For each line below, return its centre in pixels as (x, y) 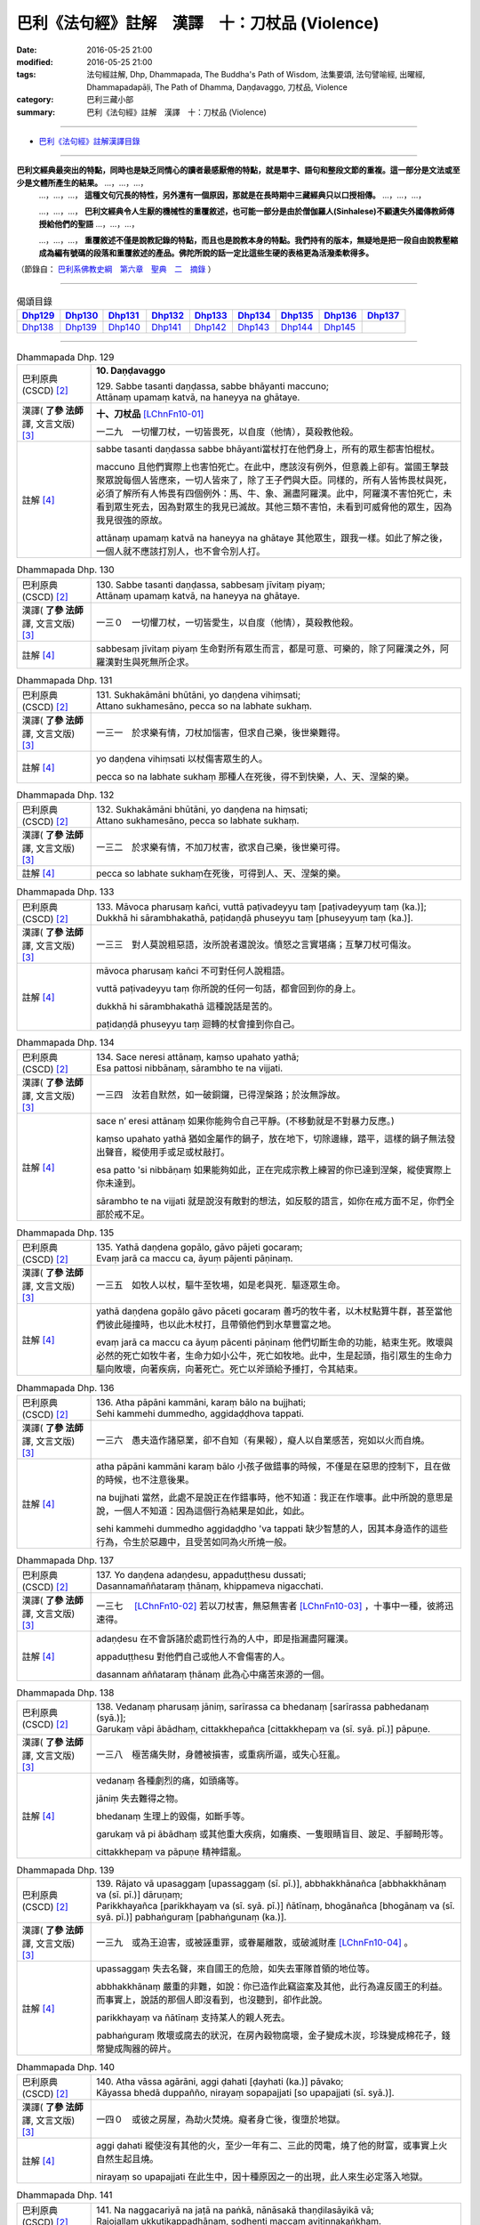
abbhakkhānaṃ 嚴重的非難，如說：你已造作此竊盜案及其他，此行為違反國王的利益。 (272, 1986)
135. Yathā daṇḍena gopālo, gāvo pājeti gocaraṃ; (200, 1248)
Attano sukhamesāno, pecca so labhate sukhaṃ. (198, 821)
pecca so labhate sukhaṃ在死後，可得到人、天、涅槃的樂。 (221, 874)
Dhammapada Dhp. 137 (65, 1560)
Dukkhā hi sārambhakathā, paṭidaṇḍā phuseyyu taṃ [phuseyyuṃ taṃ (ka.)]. (255, 918)
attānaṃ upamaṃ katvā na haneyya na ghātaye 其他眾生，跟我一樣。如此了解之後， (272, 538)
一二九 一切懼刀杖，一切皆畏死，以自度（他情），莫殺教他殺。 (228, 432)
